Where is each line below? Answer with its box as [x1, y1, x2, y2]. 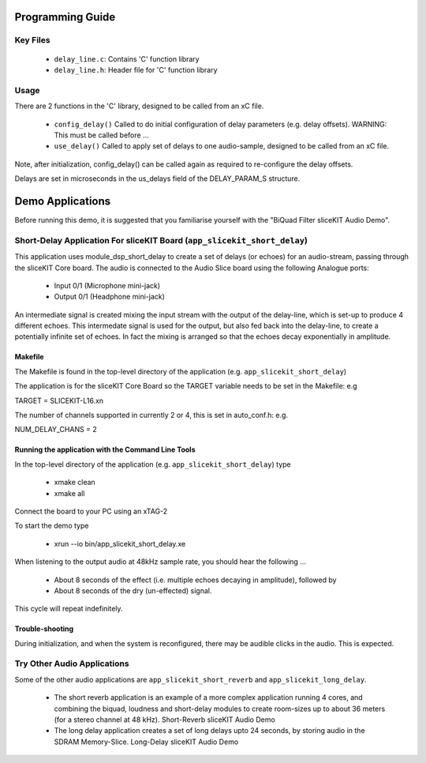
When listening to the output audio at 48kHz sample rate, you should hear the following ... [14, 557, 307, 566]
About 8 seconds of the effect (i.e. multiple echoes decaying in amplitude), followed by [54, 575, 337, 584]
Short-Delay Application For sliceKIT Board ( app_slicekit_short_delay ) [14, 235, 308, 246]
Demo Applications [14, 194, 111, 208]
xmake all [54, 488, 85, 498]
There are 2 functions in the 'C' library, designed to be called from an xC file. [14, 101, 264, 111]
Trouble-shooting [14, 624, 74, 633]
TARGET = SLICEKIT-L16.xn [14, 396, 104, 405]
